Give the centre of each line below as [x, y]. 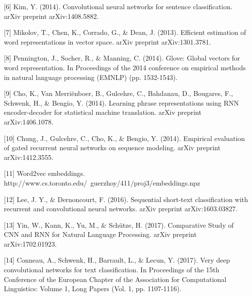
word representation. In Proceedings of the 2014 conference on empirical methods [125, 67]
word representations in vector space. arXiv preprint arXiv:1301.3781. [108, 41]
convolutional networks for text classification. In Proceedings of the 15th [112, 270]
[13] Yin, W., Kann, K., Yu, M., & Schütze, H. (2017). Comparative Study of [119, 225]
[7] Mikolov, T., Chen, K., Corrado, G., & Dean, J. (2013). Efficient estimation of [125, 32]
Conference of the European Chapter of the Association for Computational [115, 279]
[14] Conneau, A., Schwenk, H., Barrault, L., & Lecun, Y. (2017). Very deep [117, 260]
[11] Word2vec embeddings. [44, 173]
